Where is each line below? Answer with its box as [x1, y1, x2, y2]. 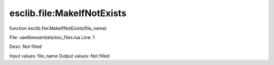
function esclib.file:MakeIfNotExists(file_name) [9, 25, 107, 31]
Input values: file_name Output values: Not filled [9, 53, 110, 59]
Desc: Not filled [9, 43, 42, 50]
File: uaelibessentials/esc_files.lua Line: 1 [9, 34, 95, 40]
